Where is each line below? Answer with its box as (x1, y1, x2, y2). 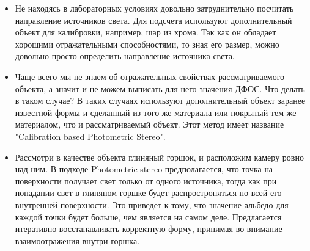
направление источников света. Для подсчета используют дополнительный (15, 13, 292, 26)
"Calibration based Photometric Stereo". (15, 129, 166, 142)
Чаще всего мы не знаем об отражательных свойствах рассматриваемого (15, 70, 285, 82)
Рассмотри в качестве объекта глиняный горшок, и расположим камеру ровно (15, 150, 304, 163)
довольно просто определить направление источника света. (15, 49, 235, 62)
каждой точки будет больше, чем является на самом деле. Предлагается (15, 210, 282, 223)
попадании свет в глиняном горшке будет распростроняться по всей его (15, 186, 282, 199)
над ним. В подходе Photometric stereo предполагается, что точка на (15, 162, 273, 175)
